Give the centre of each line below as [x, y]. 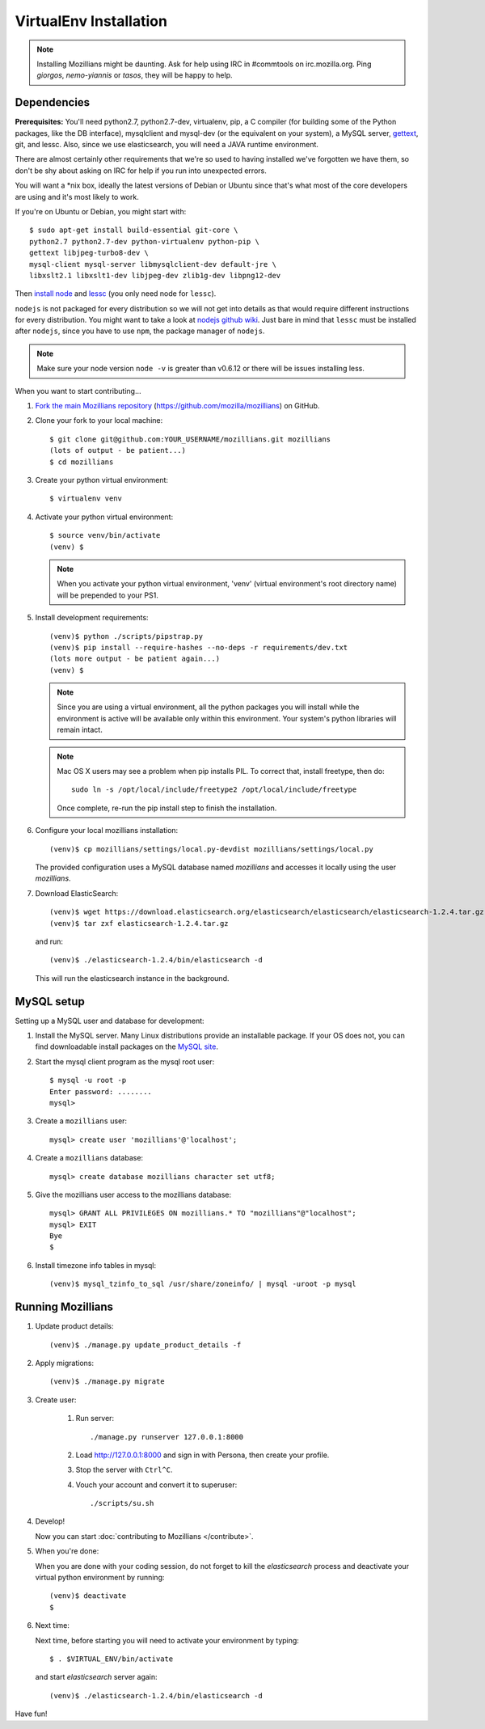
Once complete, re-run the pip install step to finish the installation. [167, 808]
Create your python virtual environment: [102, 480]
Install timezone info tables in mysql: [96, 1265]
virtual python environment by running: [100, 1578]
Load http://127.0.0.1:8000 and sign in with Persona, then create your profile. [202, 1455]
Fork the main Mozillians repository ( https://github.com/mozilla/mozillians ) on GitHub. [177, 406]
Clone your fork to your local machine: [99, 421]
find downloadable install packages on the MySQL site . [127, 1046]
